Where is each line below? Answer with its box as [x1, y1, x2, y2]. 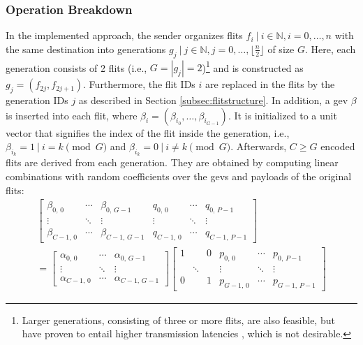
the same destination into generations [6, 41, 166, 56]
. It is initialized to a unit [228, 108, 337, 122]
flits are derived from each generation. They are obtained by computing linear [6, 155, 339, 170]
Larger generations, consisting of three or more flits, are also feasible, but [22, 312, 335, 327]
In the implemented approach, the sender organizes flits [6, 28, 243, 43]
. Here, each [304, 41, 356, 56]
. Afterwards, [230, 139, 287, 154]
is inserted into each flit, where [6, 108, 138, 122]
